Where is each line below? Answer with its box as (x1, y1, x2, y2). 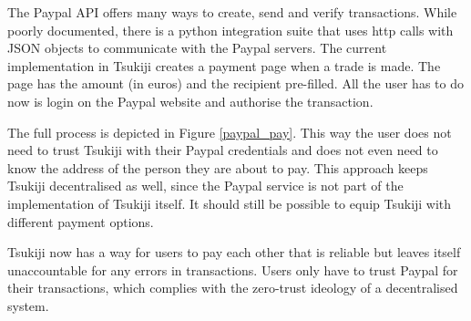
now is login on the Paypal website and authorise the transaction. (7, 91, 374, 110)
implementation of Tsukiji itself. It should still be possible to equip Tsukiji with (7, 193, 452, 212)
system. (7, 295, 49, 315)
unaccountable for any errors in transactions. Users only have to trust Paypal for (7, 260, 458, 279)
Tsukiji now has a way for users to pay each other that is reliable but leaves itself (7, 243, 461, 262)
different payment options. (7, 212, 154, 231)
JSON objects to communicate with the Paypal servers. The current (7, 38, 387, 57)
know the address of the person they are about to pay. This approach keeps (7, 158, 428, 177)
